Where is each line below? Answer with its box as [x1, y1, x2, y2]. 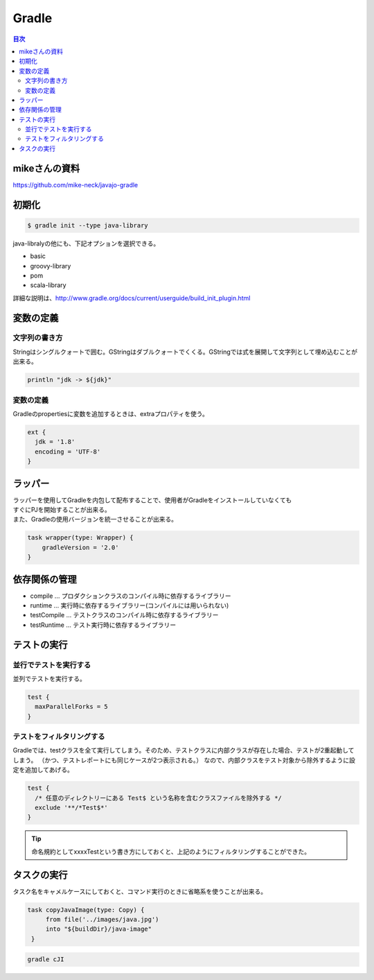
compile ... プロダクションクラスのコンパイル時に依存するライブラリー [30, 592, 231, 600]
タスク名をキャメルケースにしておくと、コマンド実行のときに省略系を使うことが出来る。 [12, 887, 267, 895]
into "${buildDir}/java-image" [45, 925, 152, 933]
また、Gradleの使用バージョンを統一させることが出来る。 [12, 515, 178, 524]
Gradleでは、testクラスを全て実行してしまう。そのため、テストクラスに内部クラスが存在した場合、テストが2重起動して [12, 746, 355, 755]
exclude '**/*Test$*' [35, 804, 109, 811]
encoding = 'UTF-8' [35, 447, 101, 456]
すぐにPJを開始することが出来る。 [12, 506, 111, 513]
